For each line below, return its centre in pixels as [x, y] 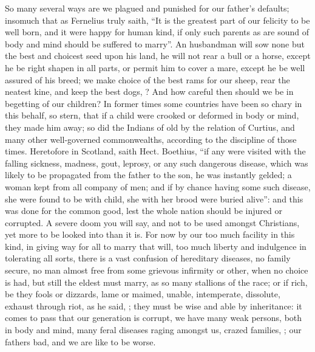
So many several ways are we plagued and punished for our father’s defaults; [147, 8]
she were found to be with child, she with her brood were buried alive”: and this [154, 198]
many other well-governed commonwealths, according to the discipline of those [151, 139]
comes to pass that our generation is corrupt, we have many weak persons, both [154, 318]
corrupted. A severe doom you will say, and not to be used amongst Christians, [152, 222]
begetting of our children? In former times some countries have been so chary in [154, 103]
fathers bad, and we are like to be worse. [80, 341]
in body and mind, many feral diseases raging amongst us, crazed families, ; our [153, 330]
